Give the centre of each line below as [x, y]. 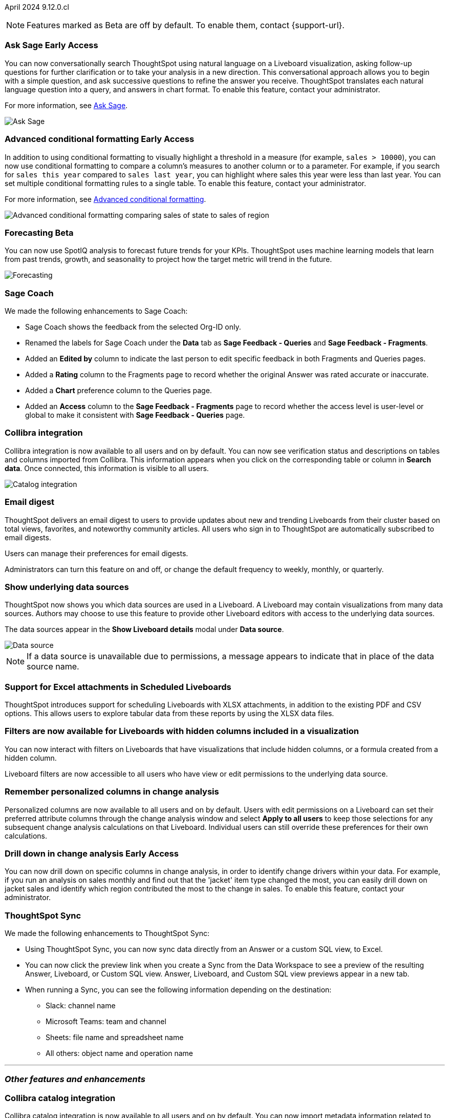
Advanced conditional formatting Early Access [100, 139]
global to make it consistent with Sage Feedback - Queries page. [135, 415]
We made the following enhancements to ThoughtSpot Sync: [107, 933]
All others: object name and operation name [119, 1053]
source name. [53, 667]
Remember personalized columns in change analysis [112, 792]
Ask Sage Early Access [51, 45]
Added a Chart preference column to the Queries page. [119, 390]
